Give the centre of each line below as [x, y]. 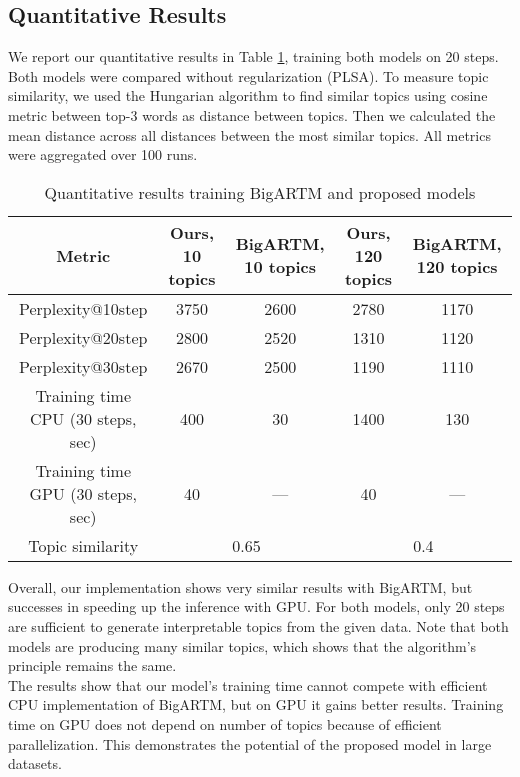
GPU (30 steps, [83, 493]
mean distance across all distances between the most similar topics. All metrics [249, 134]
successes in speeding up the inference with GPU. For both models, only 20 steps [256, 606]
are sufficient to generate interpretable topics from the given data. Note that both [258, 625]
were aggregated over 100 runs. [103, 154]
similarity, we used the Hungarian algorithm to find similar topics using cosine [248, 95]
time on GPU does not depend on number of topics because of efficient [225, 723]
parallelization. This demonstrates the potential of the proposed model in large [250, 743]
